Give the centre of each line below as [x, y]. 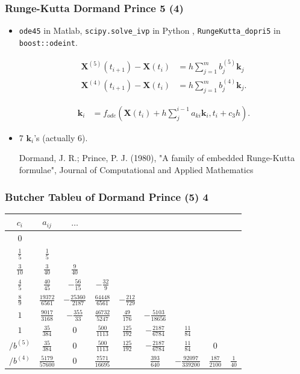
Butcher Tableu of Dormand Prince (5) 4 [107, 196]
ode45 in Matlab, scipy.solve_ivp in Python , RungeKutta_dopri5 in [150, 30]
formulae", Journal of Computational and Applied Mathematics [136, 170]
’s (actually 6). [61, 137]
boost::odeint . [48, 42]
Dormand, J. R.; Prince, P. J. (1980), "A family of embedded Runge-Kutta [157, 158]
